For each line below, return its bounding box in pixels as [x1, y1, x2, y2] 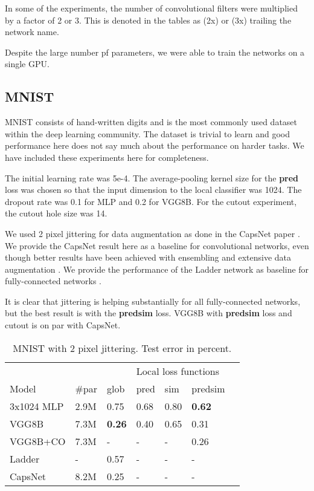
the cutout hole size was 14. [5, 207, 107, 219]
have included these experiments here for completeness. [5, 151, 209, 163]
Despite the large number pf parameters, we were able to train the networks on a [5, 45, 305, 58]
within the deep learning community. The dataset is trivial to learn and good [5, 127, 290, 140]
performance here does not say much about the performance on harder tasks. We [5, 139, 304, 152]
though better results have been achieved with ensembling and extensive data [5, 251, 292, 264]
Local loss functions [136, 363, 220, 378]
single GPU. [5, 57, 50, 70]
